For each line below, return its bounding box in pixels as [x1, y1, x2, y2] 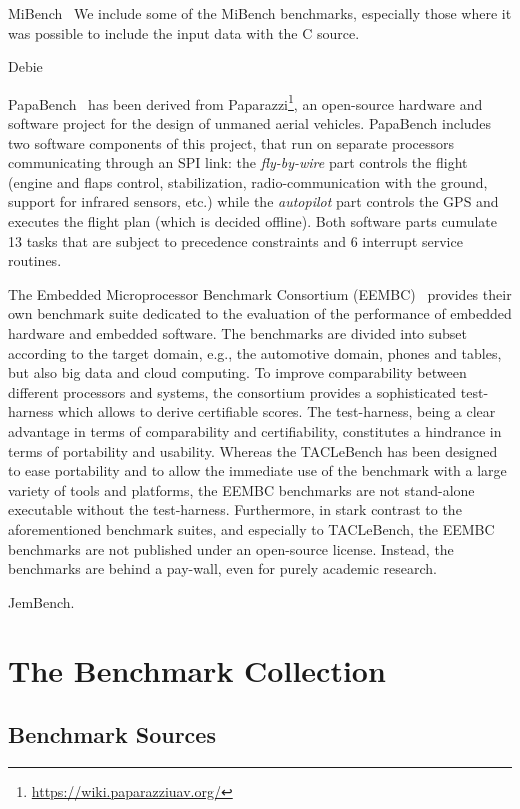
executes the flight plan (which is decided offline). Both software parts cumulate [8, 211, 497, 231]
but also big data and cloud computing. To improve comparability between [8, 362, 467, 383]
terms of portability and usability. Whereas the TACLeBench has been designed [8, 440, 498, 461]
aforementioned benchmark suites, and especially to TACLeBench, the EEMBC [8, 518, 495, 539]
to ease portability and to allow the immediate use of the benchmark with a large [8, 460, 507, 481]
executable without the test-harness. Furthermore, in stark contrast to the [8, 499, 462, 520]
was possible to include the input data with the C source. [8, 22, 360, 43]
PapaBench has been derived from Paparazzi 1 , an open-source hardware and [8, 90, 483, 114]
